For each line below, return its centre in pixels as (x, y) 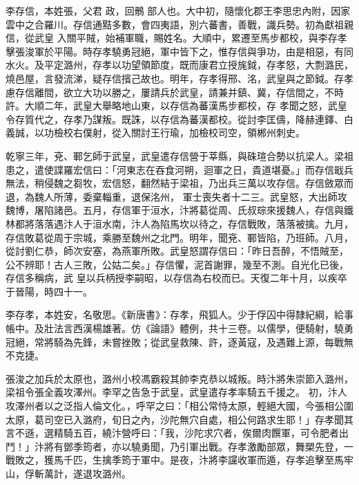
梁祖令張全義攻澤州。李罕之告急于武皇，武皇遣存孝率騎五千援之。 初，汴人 (176, 392)
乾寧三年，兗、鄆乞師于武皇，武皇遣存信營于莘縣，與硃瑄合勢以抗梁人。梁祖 (179, 155)
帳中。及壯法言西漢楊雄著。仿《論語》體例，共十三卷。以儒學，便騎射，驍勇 (179, 328)
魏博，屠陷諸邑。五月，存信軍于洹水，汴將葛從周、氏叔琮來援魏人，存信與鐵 (179, 210)
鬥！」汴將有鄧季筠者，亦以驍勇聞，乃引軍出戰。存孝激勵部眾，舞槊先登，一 (179, 446)
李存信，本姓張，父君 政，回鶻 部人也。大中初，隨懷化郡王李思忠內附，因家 (178, 10)
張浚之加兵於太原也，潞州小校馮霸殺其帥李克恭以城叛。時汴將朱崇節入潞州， (179, 378)
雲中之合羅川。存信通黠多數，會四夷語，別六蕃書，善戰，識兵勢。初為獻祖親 (179, 24)
